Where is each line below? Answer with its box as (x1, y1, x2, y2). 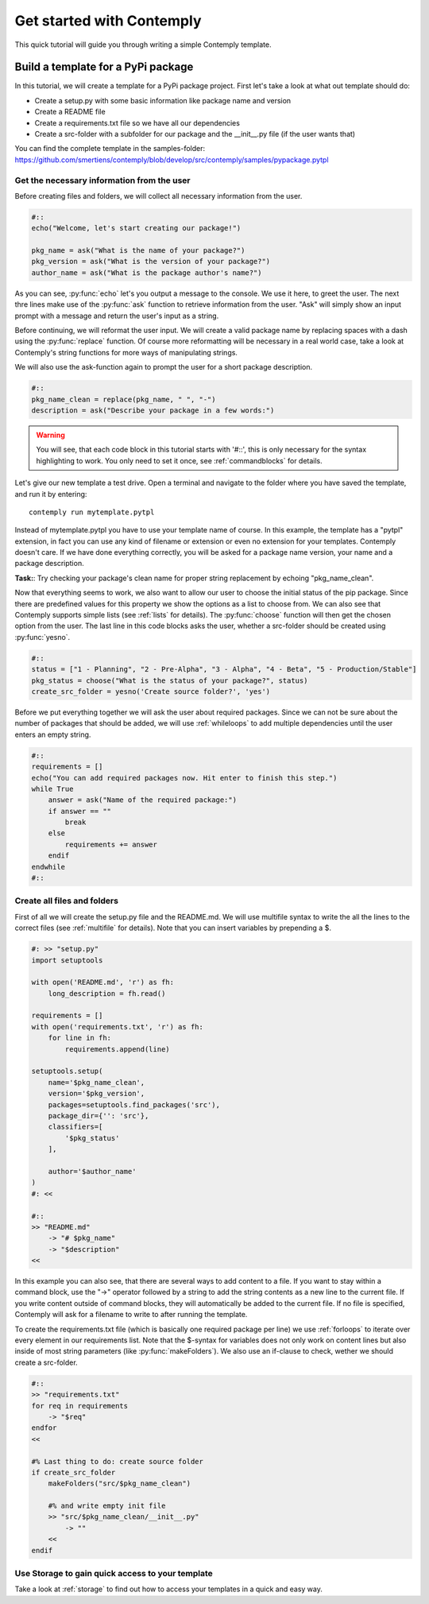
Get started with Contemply (14, 12, 202, 29)
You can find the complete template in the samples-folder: (14, 144, 206, 153)
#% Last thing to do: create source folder (31, 1457, 204, 1466)
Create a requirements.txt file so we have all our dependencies (34, 118, 240, 127)
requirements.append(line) (64, 1044, 170, 1053)
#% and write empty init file (48, 1501, 166, 1510)
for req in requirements (31, 1401, 129, 1410)
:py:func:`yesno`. (14, 632, 71, 641)
